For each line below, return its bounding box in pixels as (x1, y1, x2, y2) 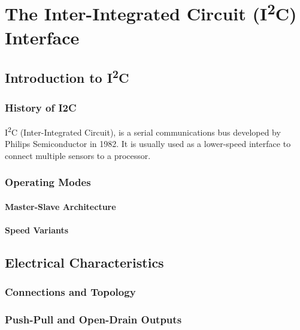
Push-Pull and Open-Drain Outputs (5, 312, 182, 327)
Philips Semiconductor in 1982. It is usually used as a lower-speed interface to (5, 137, 291, 150)
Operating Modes (5, 175, 91, 190)
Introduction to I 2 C (5, 66, 129, 87)
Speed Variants (5, 223, 69, 236)
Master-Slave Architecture (5, 200, 116, 212)
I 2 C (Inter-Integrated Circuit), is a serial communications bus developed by (5, 124, 281, 138)
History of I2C (5, 100, 77, 115)
